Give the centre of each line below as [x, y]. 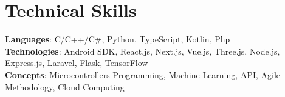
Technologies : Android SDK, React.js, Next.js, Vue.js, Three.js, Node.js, [142, 51]
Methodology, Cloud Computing [65, 86]
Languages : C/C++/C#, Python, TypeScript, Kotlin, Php [118, 39]
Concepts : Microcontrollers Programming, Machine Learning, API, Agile [142, 74]
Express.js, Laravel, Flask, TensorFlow [77, 63]
